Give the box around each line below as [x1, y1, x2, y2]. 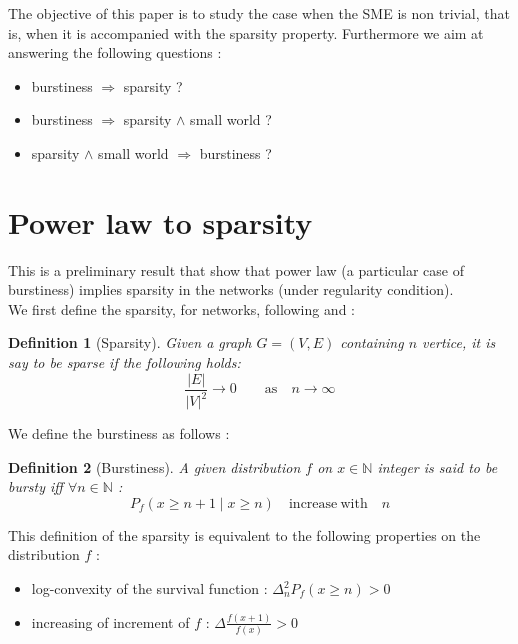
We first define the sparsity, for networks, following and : [8, 298, 356, 319]
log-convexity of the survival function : [31, 578, 268, 599]
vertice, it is [422, 332, 496, 353]
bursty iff [8, 476, 63, 497]
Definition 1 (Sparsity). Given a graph [8, 332, 252, 353]
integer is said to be [377, 456, 498, 477]
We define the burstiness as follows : [8, 423, 230, 444]
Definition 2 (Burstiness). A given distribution [8, 456, 301, 477]
